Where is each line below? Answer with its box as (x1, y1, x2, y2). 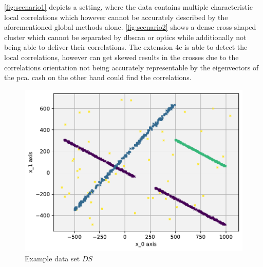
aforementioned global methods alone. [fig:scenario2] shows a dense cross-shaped (4, 22, 256, 32)
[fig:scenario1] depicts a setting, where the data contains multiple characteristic (4, 2, 253, 12)
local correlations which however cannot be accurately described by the (4, 11, 228, 22)
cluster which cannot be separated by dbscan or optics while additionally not (4, 31, 247, 42)
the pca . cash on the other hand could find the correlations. (4, 72, 192, 83)
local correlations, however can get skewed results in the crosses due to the (4, 51, 239, 62)
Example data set (25, 253, 80, 263)
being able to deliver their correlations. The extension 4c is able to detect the (4, 42, 248, 52)
